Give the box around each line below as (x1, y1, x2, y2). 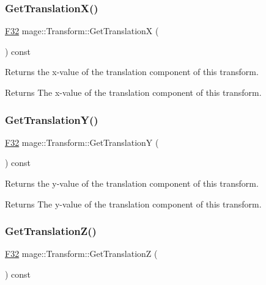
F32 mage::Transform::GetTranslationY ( (5, 135, 159, 148)
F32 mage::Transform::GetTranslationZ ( (5, 247, 158, 260)
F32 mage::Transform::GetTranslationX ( (5, 24, 159, 37)
